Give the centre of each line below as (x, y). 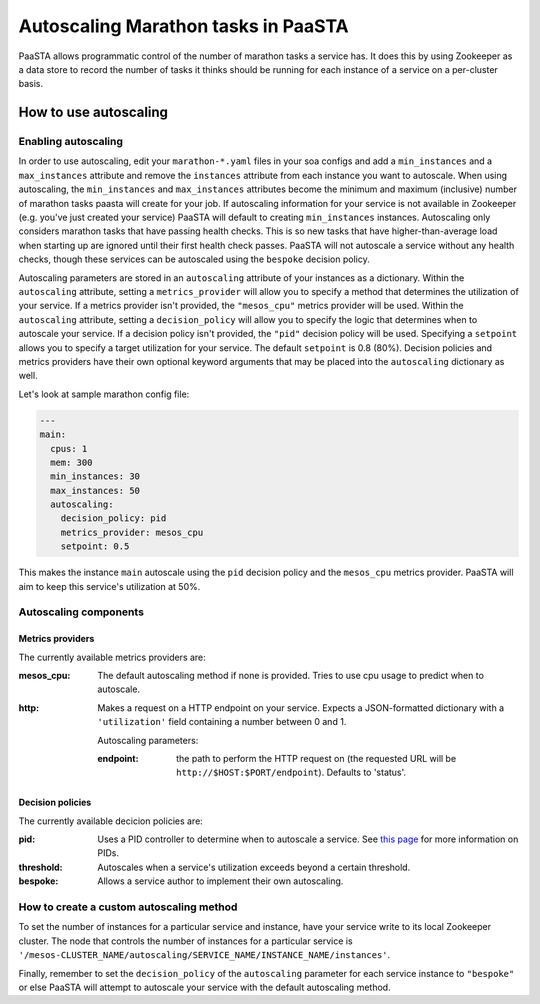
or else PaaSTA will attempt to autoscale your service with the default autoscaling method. (204, 987)
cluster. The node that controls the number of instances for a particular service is (186, 941)
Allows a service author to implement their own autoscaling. (220, 881)
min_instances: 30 (95, 476)
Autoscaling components (81, 612)
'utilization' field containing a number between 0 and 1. (222, 722)
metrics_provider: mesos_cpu (132, 532)
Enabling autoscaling (71, 142)
